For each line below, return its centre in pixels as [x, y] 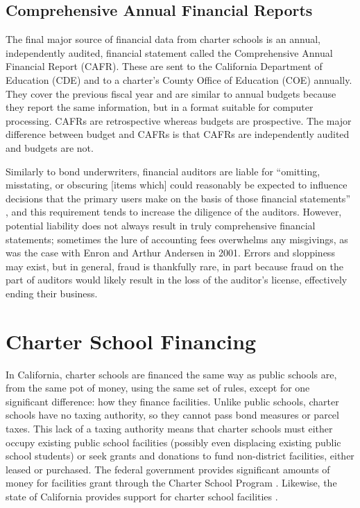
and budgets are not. [50, 147]
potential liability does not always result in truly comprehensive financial [161, 225]
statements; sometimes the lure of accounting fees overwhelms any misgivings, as [177, 239]
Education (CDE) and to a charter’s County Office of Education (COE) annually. [179, 79]
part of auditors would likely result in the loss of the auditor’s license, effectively [177, 280]
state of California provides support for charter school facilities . [142, 496]
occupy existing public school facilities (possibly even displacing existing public [173, 442]
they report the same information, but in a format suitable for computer [160, 107]
